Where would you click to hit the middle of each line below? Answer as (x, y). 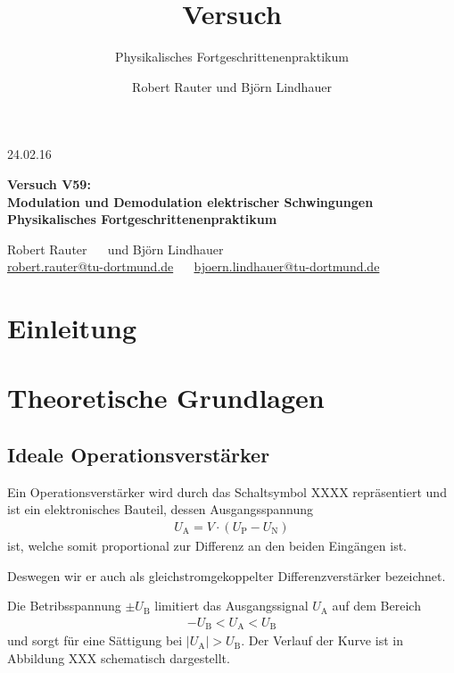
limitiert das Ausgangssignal (231, 606)
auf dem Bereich (376, 606)
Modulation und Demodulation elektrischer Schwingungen (190, 201)
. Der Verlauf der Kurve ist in (322, 640)
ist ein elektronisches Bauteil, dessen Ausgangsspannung (161, 509)
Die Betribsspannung (64, 606)
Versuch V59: (49, 183)
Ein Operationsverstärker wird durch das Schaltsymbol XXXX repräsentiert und (227, 491)
